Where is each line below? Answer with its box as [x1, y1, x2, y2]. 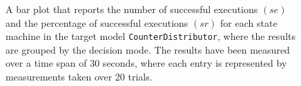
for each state [220, 15, 278, 30]
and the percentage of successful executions [6, 15, 188, 30]
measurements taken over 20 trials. [6, 69, 153, 84]
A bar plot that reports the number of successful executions [6, 2, 258, 16]
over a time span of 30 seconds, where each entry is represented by [6, 56, 287, 70]
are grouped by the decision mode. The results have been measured [6, 42, 290, 56]
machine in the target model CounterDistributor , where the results [6, 29, 295, 43]
